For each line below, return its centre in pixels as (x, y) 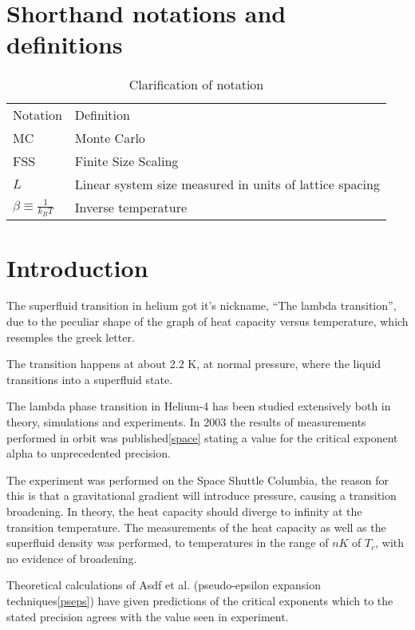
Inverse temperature (131, 208)
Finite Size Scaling (126, 161)
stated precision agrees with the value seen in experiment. (148, 616)
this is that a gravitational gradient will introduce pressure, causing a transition (202, 495)
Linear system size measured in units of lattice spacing (227, 184)
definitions (65, 44)
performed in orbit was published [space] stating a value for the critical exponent (202, 437)
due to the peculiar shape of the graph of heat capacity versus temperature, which (207, 321)
